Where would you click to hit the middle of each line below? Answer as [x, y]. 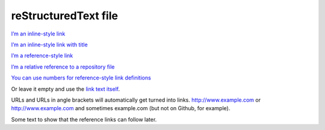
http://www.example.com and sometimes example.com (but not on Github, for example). [121, 108]
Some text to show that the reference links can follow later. [84, 119]
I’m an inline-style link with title [49, 45]
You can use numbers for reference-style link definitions [81, 78]
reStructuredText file [65, 16]
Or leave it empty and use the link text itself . [66, 89]
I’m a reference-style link [42, 56]
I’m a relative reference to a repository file [63, 67]
